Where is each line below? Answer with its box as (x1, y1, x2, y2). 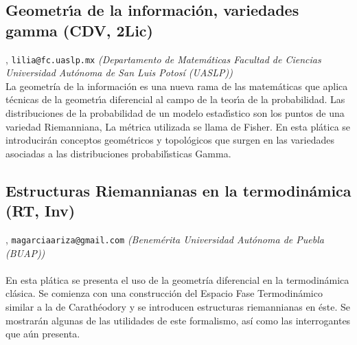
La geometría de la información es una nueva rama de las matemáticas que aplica (5, 78, 348, 93)
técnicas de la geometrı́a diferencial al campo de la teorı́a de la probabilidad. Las (5, 92, 345, 107)
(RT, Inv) (5, 200, 76, 221)
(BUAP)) (5, 245, 45, 260)
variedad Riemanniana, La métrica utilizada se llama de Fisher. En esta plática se (5, 119, 351, 133)
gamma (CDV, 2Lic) (5, 19, 153, 41)
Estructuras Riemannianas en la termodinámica (5, 179, 352, 201)
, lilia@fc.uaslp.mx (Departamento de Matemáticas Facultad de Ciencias (5, 52, 321, 66)
